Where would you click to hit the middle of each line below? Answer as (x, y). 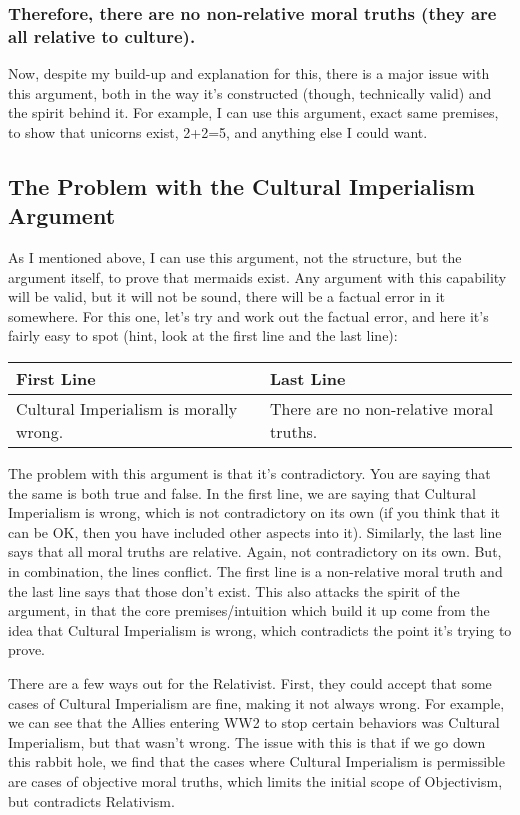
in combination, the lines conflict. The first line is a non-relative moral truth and (255, 571)
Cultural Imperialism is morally (127, 409)
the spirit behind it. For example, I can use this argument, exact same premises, (253, 112)
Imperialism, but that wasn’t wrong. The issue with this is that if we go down (247, 741)
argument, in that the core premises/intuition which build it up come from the (249, 610)
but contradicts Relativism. (91, 800)
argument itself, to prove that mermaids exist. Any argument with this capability (257, 276)
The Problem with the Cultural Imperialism (241, 185)
